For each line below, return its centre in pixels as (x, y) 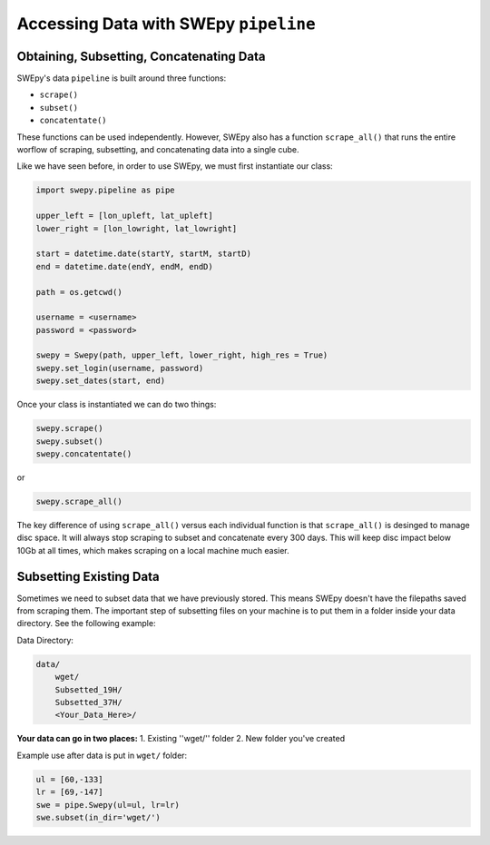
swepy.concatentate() (84, 454)
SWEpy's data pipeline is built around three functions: (122, 78)
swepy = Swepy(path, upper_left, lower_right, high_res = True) (182, 355)
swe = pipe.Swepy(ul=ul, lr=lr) (108, 805)
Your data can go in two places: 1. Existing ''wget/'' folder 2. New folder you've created (181, 739)
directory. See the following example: (86, 624)
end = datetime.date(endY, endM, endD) (124, 266)
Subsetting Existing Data (88, 576)
